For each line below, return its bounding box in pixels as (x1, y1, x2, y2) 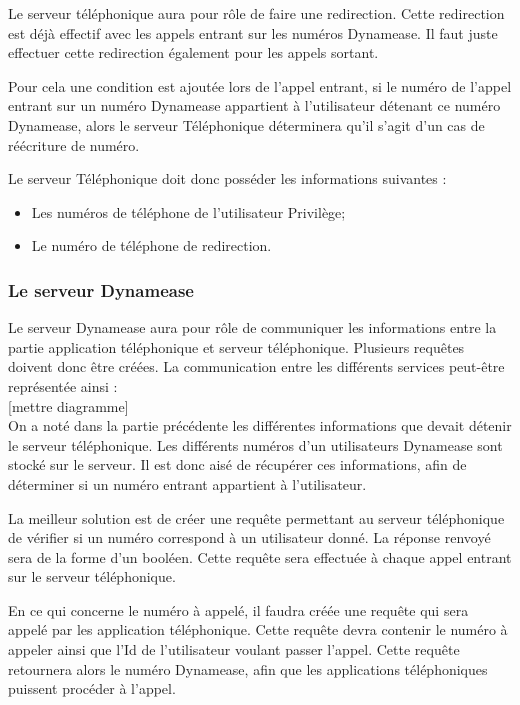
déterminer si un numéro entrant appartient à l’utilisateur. (8, 473, 367, 494)
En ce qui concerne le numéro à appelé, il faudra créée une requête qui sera (8, 599, 469, 620)
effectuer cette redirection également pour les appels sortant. (8, 42, 379, 63)
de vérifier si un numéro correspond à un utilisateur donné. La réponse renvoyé (8, 527, 491, 548)
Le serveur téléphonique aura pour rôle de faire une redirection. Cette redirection (8, 3, 505, 23)
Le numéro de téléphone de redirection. (31, 235, 272, 256)
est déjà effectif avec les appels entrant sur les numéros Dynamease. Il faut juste (8, 22, 498, 43)
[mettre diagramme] (8, 395, 129, 416)
